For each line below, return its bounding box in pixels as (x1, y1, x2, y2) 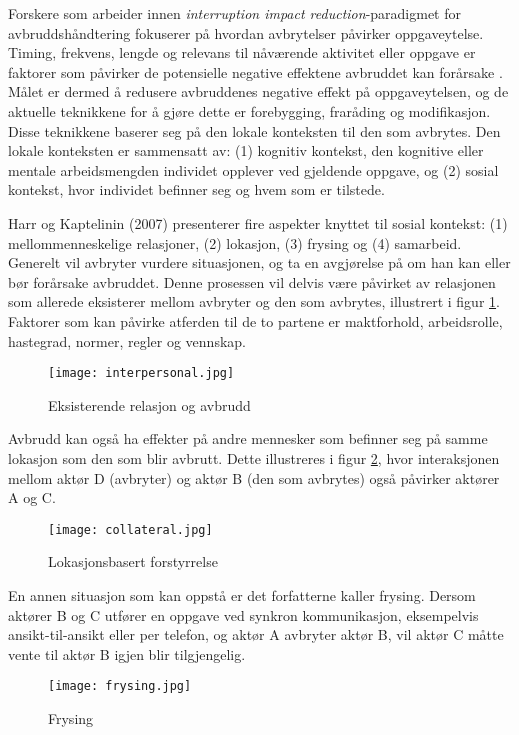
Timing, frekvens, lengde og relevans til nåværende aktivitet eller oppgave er (8, 42, 476, 63)
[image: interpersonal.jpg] (48, 366, 235, 381)
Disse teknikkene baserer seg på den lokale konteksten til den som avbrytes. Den (8, 120, 501, 141)
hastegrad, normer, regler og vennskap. (8, 330, 246, 351)
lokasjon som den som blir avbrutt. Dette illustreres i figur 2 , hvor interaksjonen (8, 447, 500, 468)
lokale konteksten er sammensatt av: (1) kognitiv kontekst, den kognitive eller (8, 140, 484, 161)
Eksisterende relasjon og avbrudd (48, 394, 251, 415)
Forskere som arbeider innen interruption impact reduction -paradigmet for (8, 3, 461, 23)
